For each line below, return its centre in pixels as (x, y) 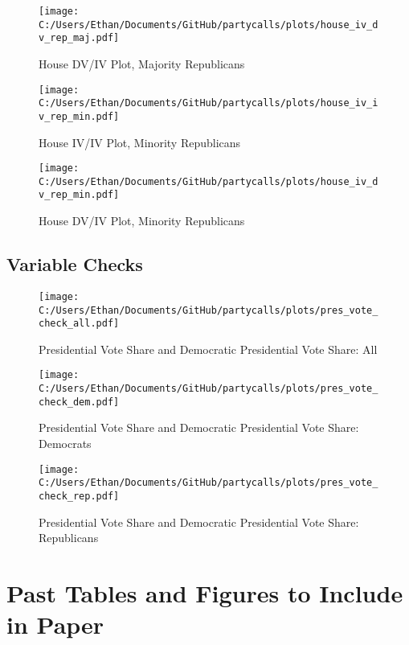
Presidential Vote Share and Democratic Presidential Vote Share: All (208, 349)
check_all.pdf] (79, 324)
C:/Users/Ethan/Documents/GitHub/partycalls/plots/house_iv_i (209, 103)
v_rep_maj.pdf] (79, 38)
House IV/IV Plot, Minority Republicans (140, 142)
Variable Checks (75, 264)
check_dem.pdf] (79, 402)
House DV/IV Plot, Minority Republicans (142, 221)
